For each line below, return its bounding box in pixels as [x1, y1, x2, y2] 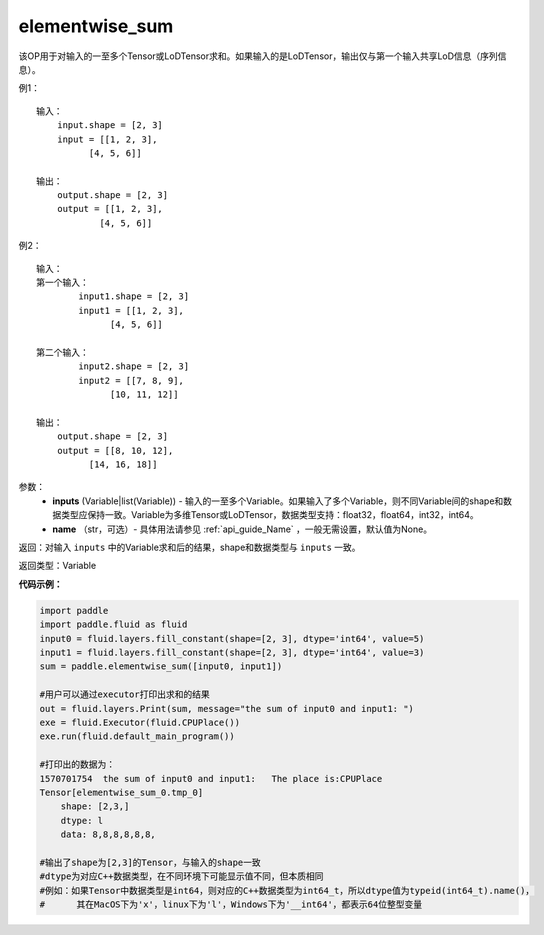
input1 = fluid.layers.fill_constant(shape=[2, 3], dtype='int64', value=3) [39, 646, 425, 658]
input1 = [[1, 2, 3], [78, 305, 185, 316]
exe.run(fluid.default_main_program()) [39, 731, 235, 742]
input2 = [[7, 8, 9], [78, 375, 185, 386]
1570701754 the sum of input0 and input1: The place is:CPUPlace [39, 773, 383, 784]
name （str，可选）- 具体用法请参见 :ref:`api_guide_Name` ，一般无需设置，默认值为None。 [52, 523, 433, 535]
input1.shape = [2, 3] [78, 291, 190, 302]
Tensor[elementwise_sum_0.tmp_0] [39, 786, 204, 798]
